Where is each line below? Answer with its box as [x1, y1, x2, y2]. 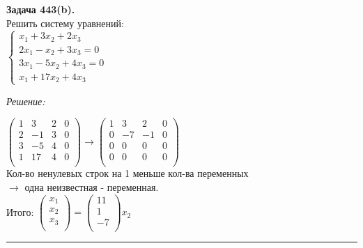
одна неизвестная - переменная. [24, 180, 159, 194]
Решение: [6, 93, 45, 108]
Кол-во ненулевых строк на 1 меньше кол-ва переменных [6, 166, 249, 180]
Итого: [6, 204, 34, 219]
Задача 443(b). [6, 2, 75, 16]
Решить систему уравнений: [6, 15, 124, 30]
